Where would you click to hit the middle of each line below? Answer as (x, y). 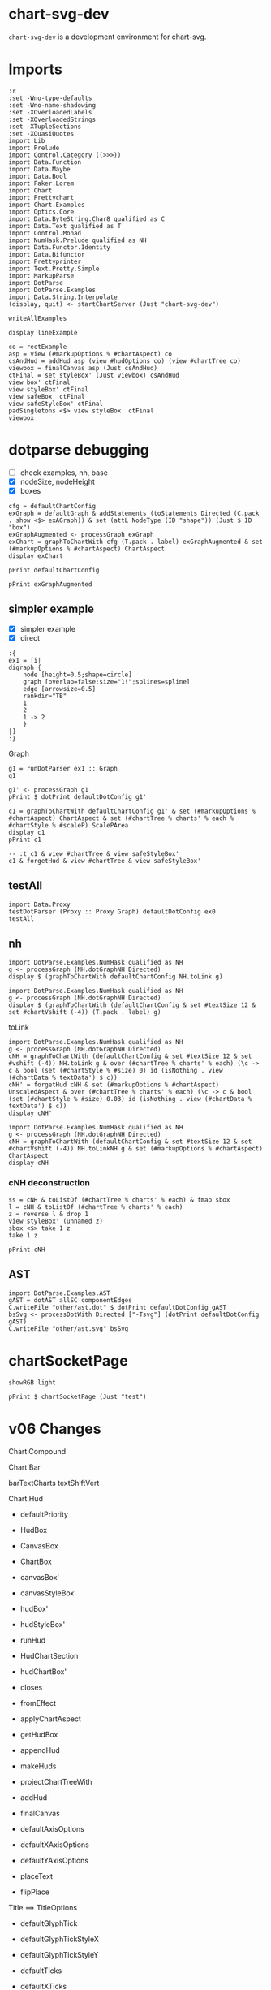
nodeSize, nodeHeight (58, 481)
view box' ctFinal (39, 382)
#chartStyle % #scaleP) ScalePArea (69, 825)
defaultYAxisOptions (54, 1860)
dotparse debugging (79, 450)
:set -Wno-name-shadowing (52, 105)
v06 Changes (55, 1429)
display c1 (27, 832)
